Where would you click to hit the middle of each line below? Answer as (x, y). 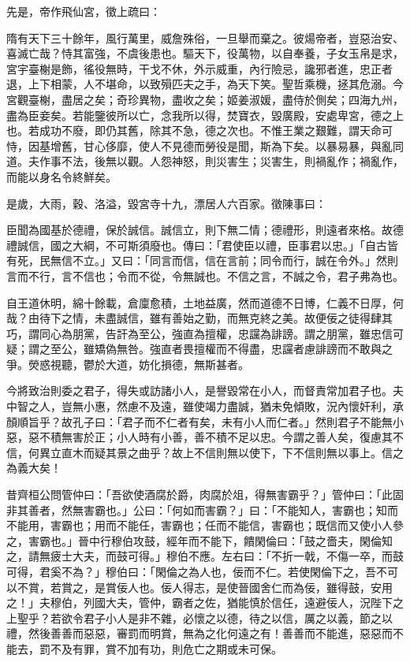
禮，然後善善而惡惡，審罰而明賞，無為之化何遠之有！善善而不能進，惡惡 (194, 633)
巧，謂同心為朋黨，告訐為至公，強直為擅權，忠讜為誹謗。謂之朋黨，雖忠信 (199, 333)
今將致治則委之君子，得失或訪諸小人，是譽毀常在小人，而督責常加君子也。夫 (205, 391)
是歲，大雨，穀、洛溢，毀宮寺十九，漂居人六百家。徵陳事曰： (166, 203)
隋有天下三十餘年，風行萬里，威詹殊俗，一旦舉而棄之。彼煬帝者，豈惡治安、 (205, 37)
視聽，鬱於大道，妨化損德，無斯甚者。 (149, 364)
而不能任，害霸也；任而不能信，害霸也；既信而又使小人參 (254, 525)
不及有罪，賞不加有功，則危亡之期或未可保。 (166, 648)
